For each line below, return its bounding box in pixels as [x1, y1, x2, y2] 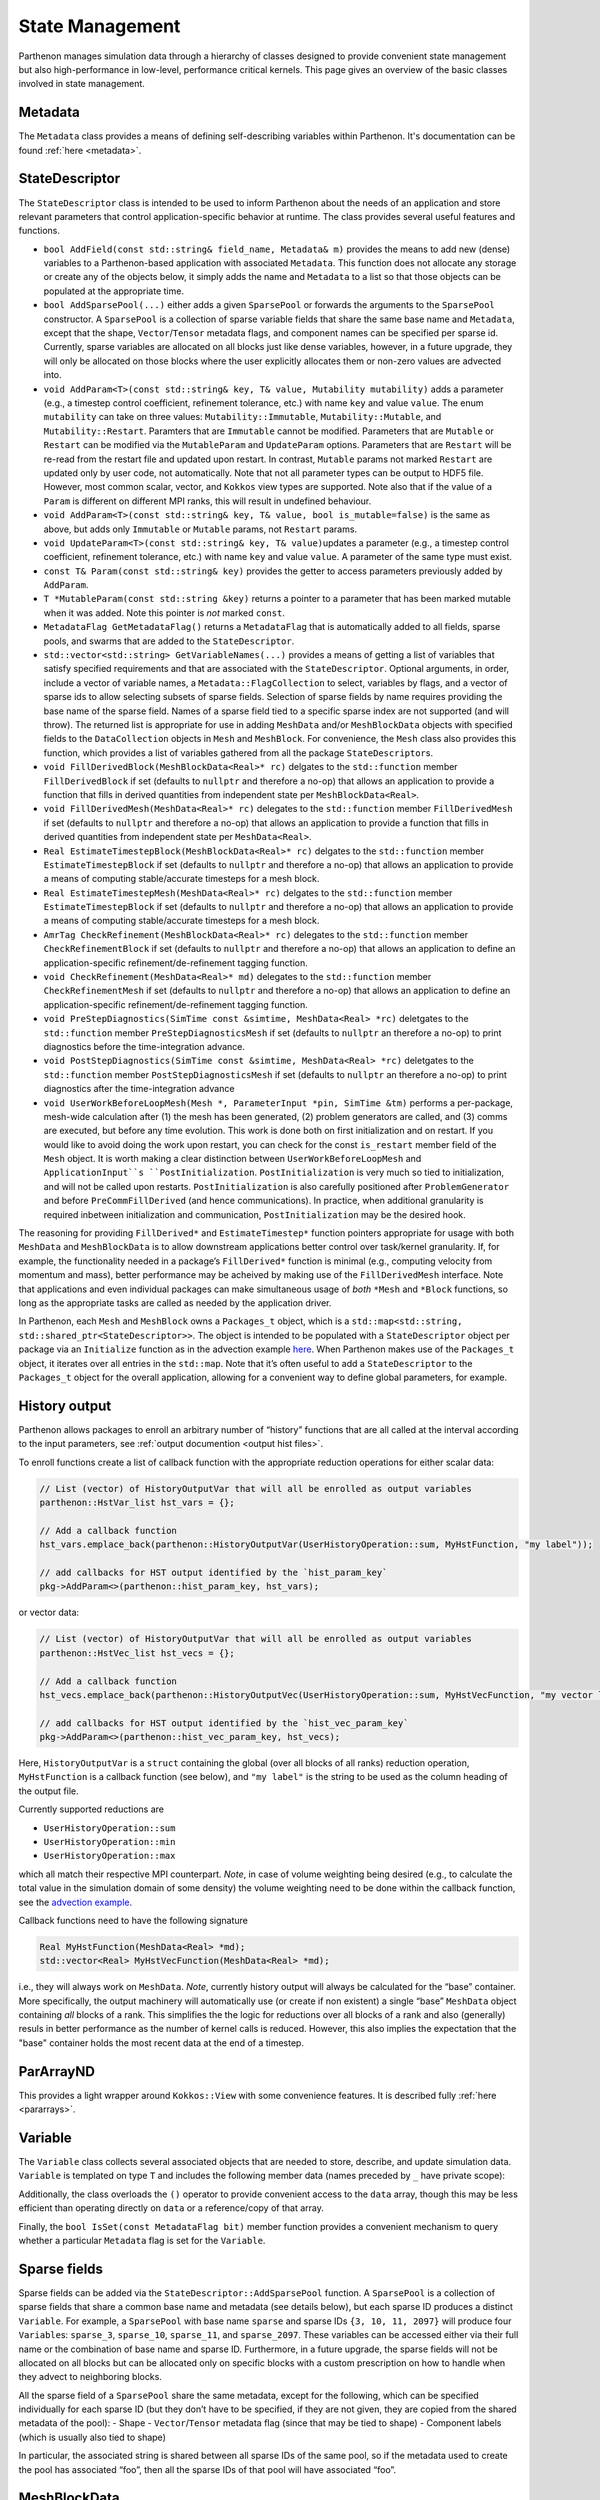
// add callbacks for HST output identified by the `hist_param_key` [39, 1566, 388, 1578]
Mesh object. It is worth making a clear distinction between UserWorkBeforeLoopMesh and [43, 1153, 422, 1165]
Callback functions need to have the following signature [18, 1914, 249, 1926]
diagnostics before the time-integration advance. [43, 1040, 245, 1052]
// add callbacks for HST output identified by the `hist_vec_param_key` [39, 1717, 409, 1729]
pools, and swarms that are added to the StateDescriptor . [43, 635, 295, 647]
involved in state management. [18, 78, 145, 90]
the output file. [18, 1785, 79, 1797]
